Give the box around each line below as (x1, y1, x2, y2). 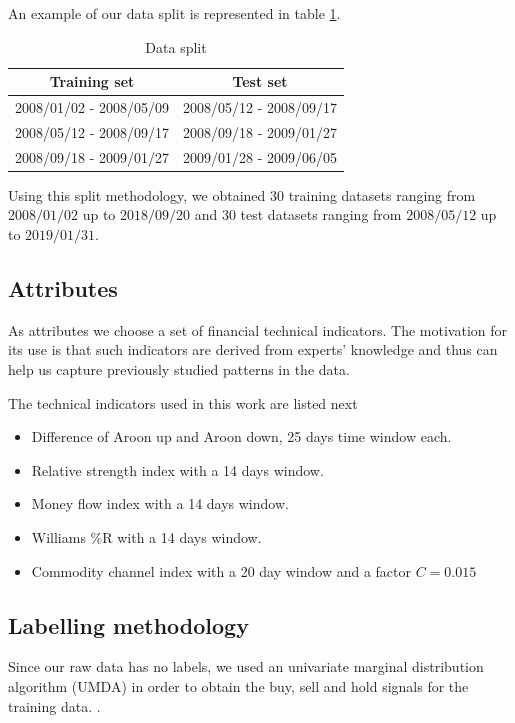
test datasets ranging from (240, 204, 402, 225)
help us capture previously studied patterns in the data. (8, 358, 350, 379)
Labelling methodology (8, 609, 249, 640)
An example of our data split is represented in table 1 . (8, 3, 341, 23)
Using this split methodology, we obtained (8, 184, 266, 205)
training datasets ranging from (288, 184, 476, 205)
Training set (49, 71, 135, 92)
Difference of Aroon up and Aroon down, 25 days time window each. (31, 426, 452, 447)
